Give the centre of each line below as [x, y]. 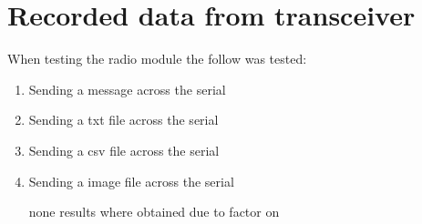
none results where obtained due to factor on [154, 212]
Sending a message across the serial [127, 89]
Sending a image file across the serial [131, 181]
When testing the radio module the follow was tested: [157, 59]
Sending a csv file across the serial [124, 150]
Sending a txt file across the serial [124, 120]
